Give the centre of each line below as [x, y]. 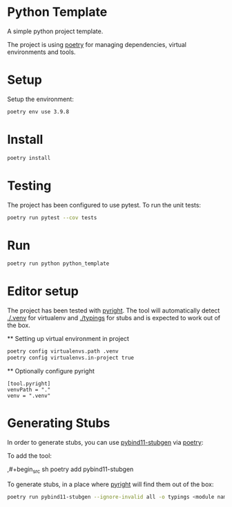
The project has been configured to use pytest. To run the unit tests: [104, 205]
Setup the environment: [40, 99]
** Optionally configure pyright [51, 371]
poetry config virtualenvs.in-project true [71, 358]
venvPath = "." [29, 389]
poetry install [29, 158]
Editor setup [43, 292]
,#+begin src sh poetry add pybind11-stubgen [70, 470]
